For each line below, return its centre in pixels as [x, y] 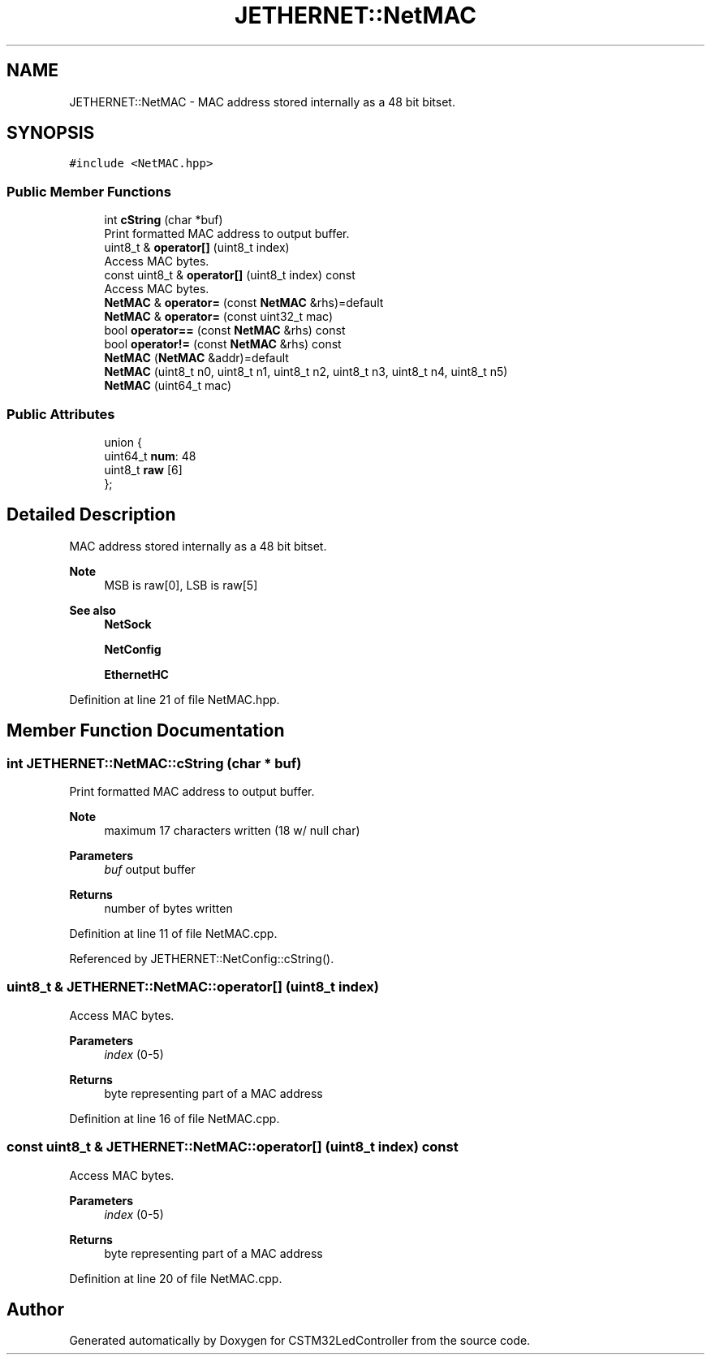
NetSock [128, 624]
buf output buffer [150, 869]
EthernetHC [136, 674]
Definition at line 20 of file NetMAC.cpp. [176, 1278]
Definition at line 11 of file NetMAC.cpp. [173, 933]
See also [93, 610]
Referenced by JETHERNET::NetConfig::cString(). [202, 959]
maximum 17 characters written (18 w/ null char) [232, 830]
